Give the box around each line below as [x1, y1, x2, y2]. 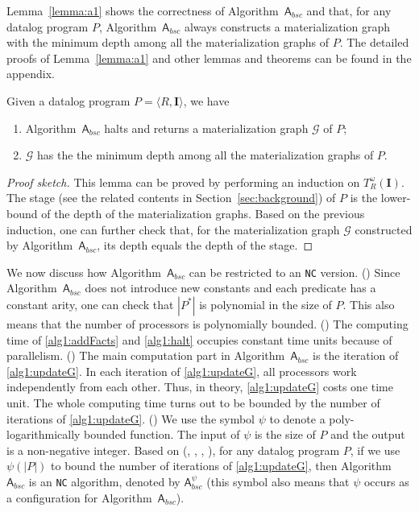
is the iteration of [313, 347, 399, 364]
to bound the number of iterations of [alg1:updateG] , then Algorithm [51, 457, 392, 474]
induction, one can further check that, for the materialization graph [6, 221, 340, 237]
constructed [355, 221, 413, 237]
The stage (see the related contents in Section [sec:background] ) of [6, 189, 336, 206]
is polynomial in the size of [199, 295, 332, 312]
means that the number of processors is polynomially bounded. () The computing [6, 315, 409, 332]
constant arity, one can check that [6, 295, 174, 312]
